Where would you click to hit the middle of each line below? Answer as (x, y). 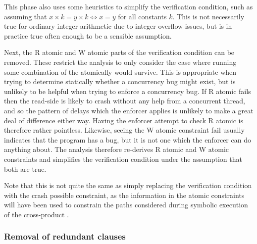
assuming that (26, 16)
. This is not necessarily (208, 16)
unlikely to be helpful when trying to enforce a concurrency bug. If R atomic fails (128, 91)
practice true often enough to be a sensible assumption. (88, 35)
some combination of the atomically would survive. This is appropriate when (120, 72)
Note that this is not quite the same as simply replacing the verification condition (128, 185)
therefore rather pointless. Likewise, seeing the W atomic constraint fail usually (124, 130)
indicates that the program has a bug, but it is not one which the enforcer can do (128, 139)
